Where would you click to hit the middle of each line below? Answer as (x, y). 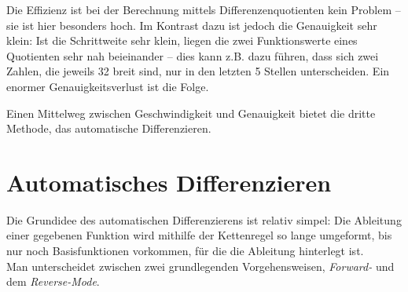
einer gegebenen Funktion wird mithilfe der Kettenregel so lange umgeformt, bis (199, 235)
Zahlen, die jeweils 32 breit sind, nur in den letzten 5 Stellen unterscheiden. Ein (198, 71)
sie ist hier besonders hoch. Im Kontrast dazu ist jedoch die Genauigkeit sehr (192, 25)
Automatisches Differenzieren (169, 182)
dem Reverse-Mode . (53, 281)
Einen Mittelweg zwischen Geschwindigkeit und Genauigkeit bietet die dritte (191, 113)
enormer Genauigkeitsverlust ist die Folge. (108, 86)
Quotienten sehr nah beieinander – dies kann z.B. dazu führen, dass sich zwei (193, 55)
